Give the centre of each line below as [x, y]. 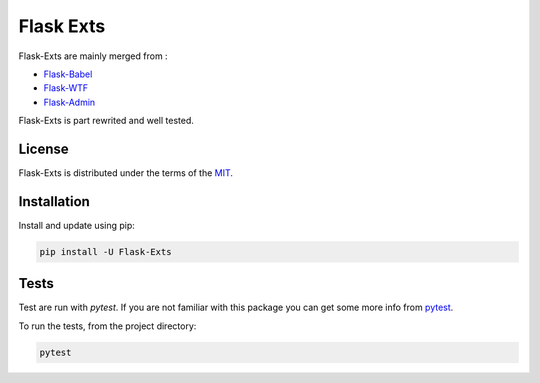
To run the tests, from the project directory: [107, 326]
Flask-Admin [69, 102]
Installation [54, 201]
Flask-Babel [68, 74]
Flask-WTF [66, 88]
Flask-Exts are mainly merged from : [93, 56]
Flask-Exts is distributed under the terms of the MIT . [126, 173]
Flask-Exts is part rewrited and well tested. [106, 121]
